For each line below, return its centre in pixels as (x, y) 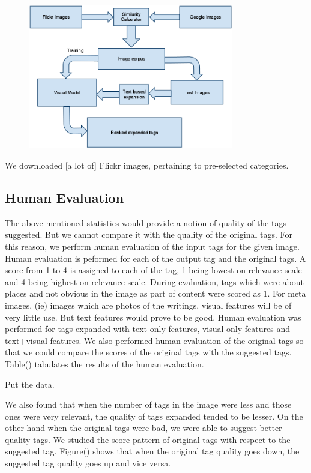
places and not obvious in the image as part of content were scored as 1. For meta (155, 293)
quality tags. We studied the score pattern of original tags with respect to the (148, 439)
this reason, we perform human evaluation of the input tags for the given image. (152, 246)
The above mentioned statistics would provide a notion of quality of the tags (146, 222)
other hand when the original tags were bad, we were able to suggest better (143, 428)
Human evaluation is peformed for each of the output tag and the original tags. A (155, 258)
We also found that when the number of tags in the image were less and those (148, 404)
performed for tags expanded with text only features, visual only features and (147, 329)
